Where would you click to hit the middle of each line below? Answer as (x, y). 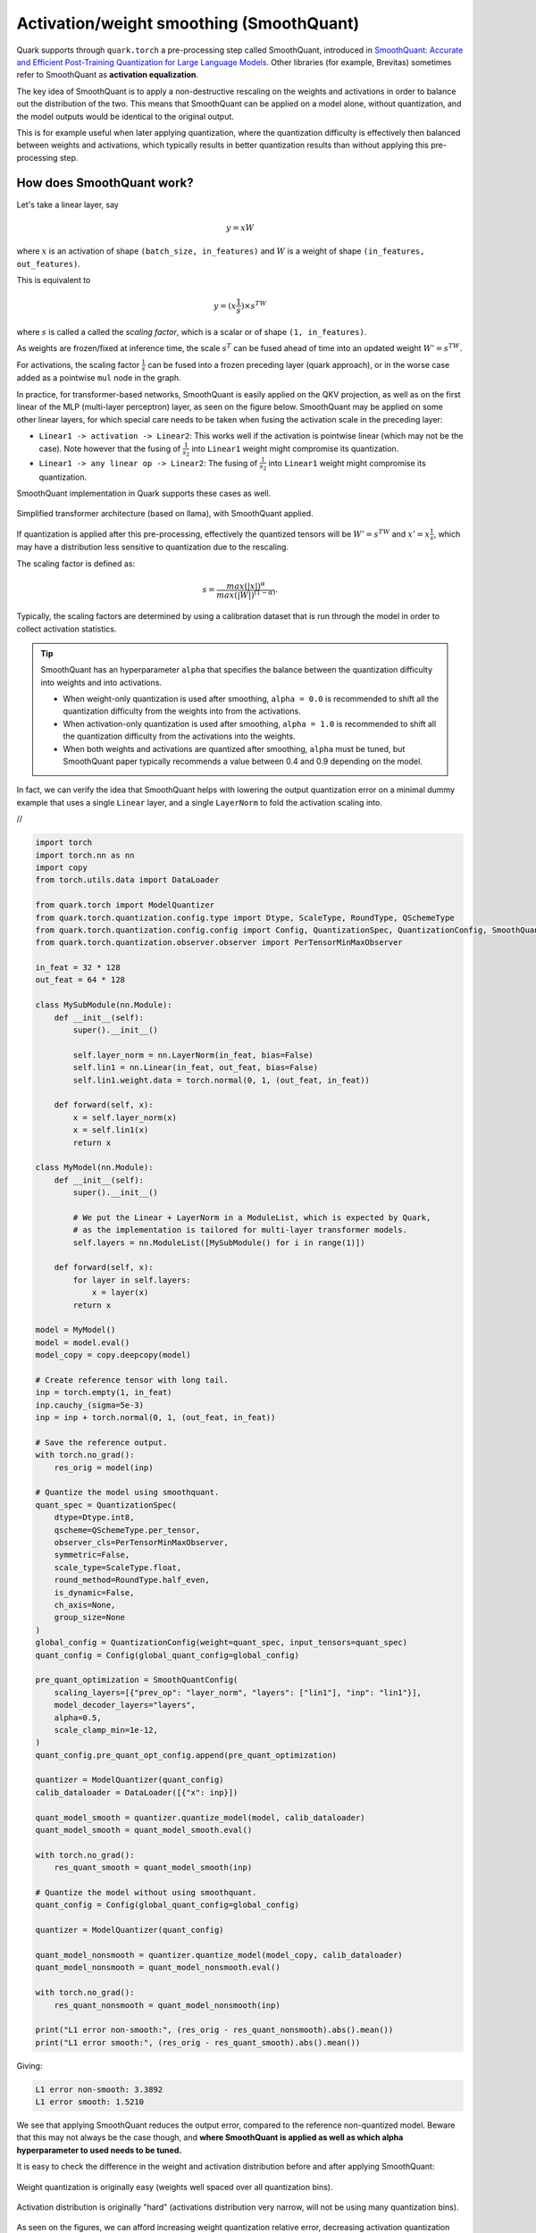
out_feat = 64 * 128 (80, 980)
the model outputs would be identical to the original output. (125, 116)
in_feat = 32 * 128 (78, 968)
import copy (62, 867)
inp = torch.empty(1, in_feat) (104, 1392)
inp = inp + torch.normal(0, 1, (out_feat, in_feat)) (155, 1418)
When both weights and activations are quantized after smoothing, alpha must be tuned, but (234, 749)
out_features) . (48, 263)
